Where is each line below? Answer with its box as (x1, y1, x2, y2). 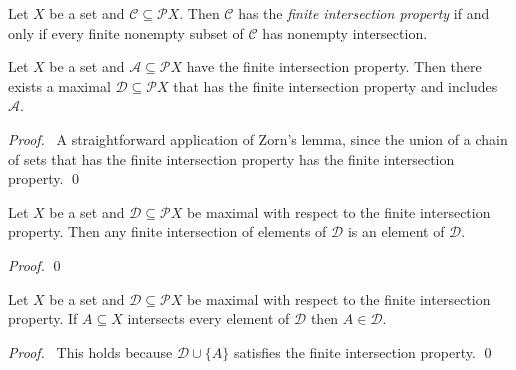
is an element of (347, 221, 445, 242)
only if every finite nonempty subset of (8, 22, 244, 43)
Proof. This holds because (8, 341, 173, 362)
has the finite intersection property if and (238, 3, 490, 23)
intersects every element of (127, 308, 290, 329)
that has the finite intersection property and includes (173, 75, 498, 96)
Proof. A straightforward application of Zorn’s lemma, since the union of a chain (8, 128, 508, 149)
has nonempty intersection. (262, 22, 428, 43)
